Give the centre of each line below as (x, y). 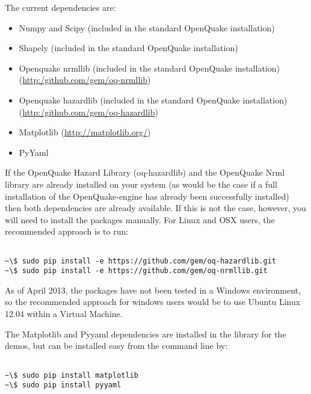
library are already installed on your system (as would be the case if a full (141, 184)
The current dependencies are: (60, 7)
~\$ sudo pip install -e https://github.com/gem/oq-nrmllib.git (136, 271)
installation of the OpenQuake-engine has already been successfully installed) (147, 196)
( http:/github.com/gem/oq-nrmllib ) (85, 80)
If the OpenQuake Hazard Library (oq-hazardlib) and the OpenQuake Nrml (145, 172)
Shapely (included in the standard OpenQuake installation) (128, 48)
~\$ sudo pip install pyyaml (63, 385)
